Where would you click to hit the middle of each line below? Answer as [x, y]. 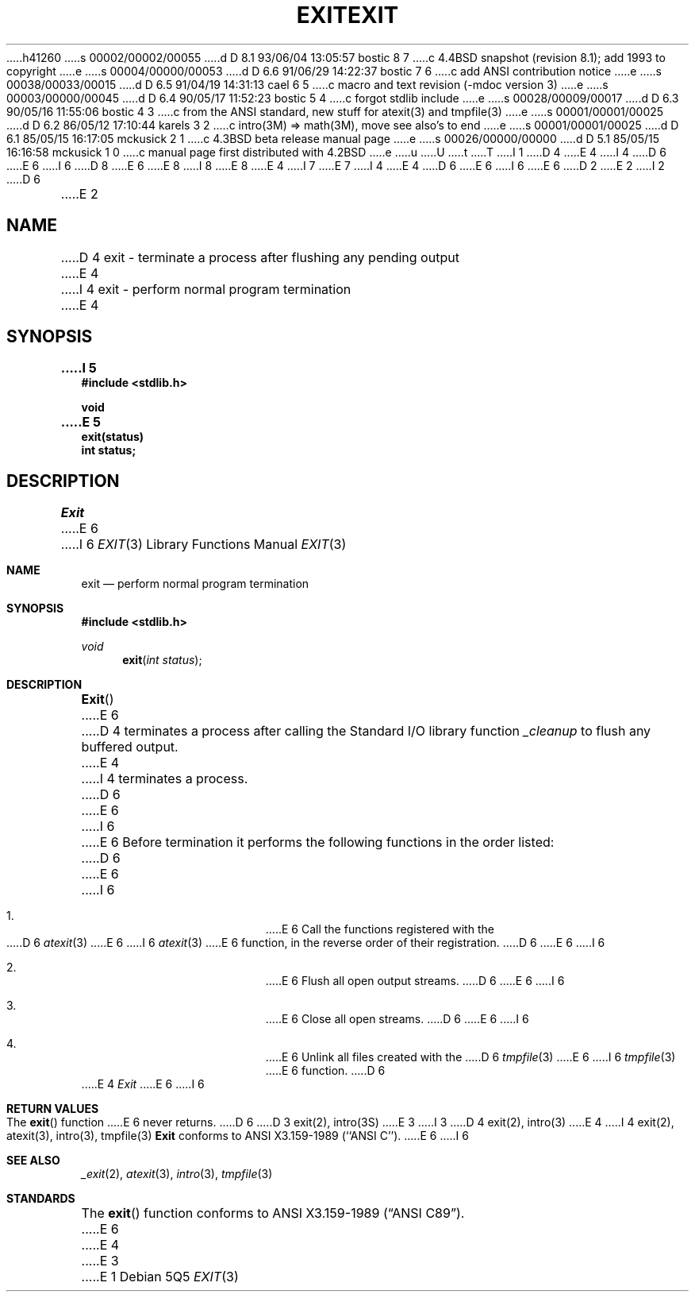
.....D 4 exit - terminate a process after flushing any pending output [260, 257]
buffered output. [130, 747]
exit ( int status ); [162, 660]
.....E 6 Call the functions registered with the [380, 929]
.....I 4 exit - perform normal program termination [206, 289]
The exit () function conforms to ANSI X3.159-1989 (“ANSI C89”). [273, 1213]
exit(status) [113, 437]
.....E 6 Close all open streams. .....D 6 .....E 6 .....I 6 [397, 1019]
